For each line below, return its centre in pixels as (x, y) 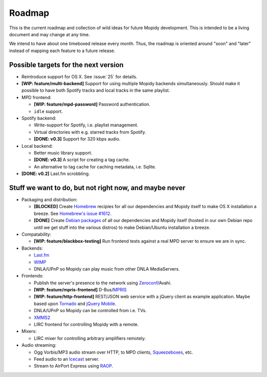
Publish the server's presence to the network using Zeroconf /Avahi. (103, 283)
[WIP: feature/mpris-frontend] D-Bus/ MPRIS (80, 290)
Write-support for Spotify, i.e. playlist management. (86, 125)
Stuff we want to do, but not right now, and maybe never (97, 188)
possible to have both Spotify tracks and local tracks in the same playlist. (96, 90)
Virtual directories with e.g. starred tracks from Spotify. (90, 132)
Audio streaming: (39, 345)
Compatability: (36, 234)
